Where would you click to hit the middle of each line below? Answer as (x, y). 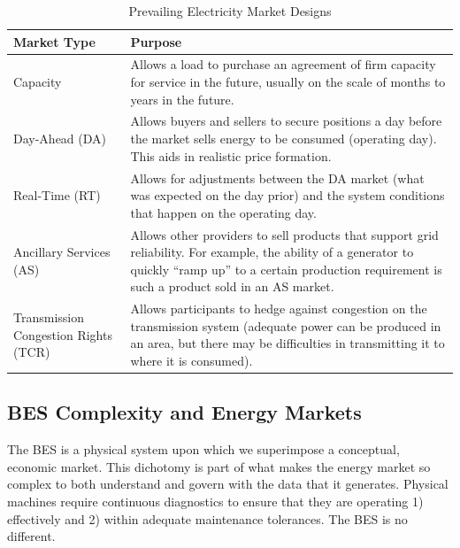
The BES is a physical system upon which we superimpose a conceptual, (203, 449)
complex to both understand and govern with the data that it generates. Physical (228, 484)
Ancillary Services (62, 252)
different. (31, 536)
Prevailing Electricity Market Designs (230, 11)
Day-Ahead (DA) (60, 139)
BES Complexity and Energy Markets (184, 412)
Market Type (54, 41)
